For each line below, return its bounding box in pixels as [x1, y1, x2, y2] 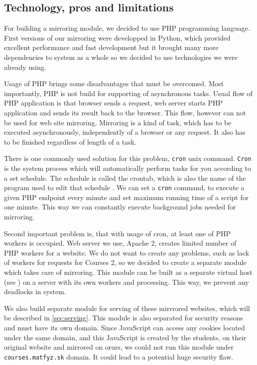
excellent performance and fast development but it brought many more [4, 42, 218, 52]
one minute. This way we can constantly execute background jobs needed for [4, 202, 236, 212]
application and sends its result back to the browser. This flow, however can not [4, 107, 246, 117]
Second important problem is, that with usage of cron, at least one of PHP [4, 228, 231, 238]
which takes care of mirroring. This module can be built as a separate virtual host [4, 266, 253, 277]
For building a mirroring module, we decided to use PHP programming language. [4, 23, 250, 33]
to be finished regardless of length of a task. [4, 136, 136, 147]
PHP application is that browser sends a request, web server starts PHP [4, 98, 223, 108]
